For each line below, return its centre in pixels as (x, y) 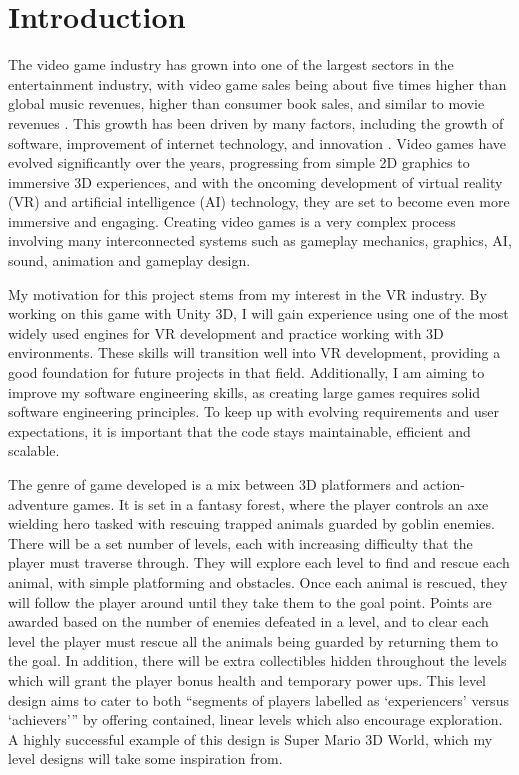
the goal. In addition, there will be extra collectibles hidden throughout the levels (257, 660)
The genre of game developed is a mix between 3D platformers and (213, 484)
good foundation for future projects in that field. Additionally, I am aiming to (246, 372)
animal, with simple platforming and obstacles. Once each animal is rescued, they (258, 581)
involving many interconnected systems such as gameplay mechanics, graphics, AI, (260, 240)
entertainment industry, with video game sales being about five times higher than (257, 83)
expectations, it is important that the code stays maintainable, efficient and (239, 430)
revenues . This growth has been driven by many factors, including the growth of (256, 122)
